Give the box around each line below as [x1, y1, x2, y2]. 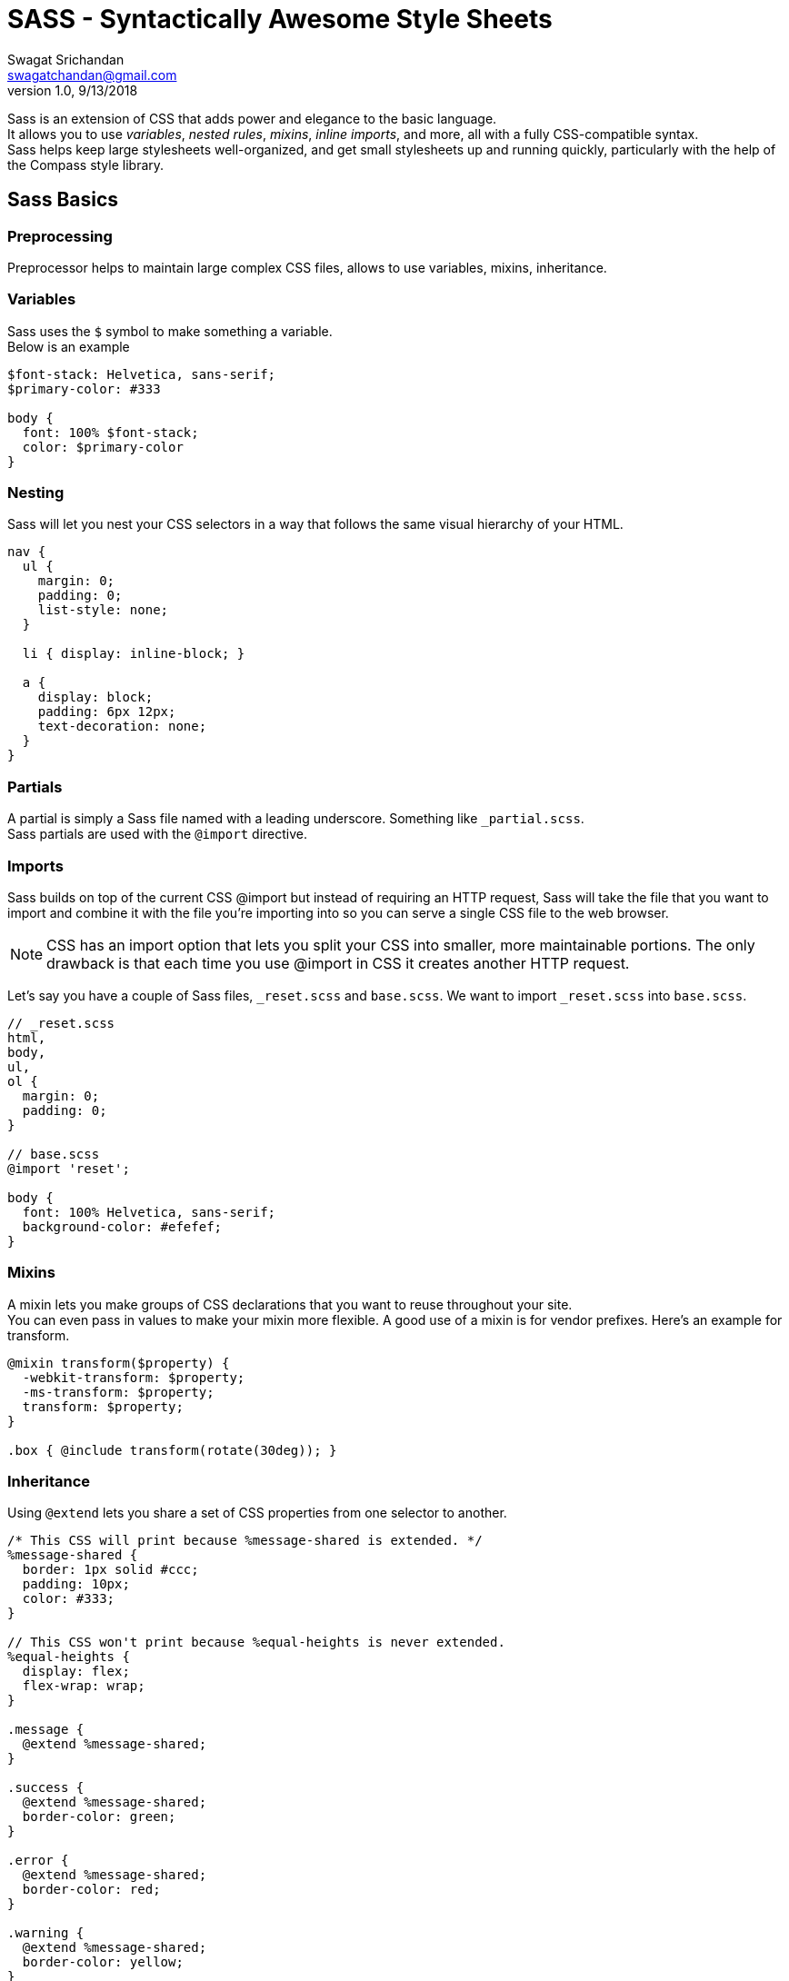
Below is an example [7, 338, 130, 354]
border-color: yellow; [22, 1955, 184, 1970]
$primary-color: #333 [7, 381, 161, 396]
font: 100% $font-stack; [22, 424, 199, 440]
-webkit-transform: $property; [22, 1369, 245, 1385]
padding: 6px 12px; [37, 704, 176, 720]
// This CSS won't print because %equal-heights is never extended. [7, 1635, 505, 1650]
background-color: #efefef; [22, 1219, 223, 1234]
